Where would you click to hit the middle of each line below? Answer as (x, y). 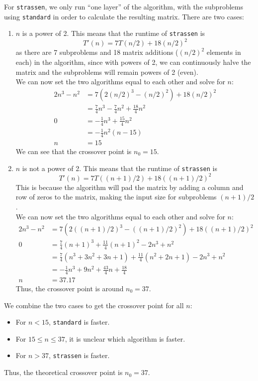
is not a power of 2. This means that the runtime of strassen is (120, 168)
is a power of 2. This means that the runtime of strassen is (114, 33)
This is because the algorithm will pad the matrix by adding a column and (129, 187)
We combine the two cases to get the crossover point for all (94, 305)
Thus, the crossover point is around (70, 288)
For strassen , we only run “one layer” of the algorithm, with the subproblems (124, 6)
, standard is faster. (79, 322)
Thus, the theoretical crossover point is (63, 372)
